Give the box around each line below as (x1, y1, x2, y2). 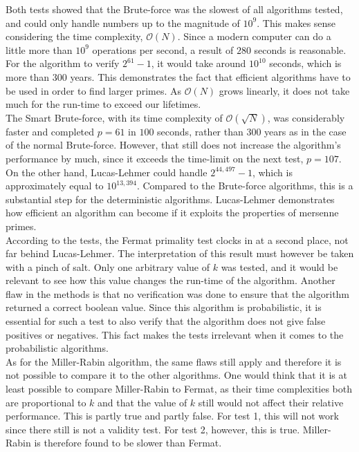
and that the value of (98, 395, 187, 409)
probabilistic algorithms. (6, 341, 109, 355)
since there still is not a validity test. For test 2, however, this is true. (6, 422, 300, 436)
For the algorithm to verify (6, 56, 120, 70)
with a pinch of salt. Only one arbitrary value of (6, 259, 210, 274)
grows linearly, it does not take (219, 83, 350, 97)
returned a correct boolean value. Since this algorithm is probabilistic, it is (6, 300, 322, 314)
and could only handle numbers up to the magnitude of (6, 15, 240, 30)
